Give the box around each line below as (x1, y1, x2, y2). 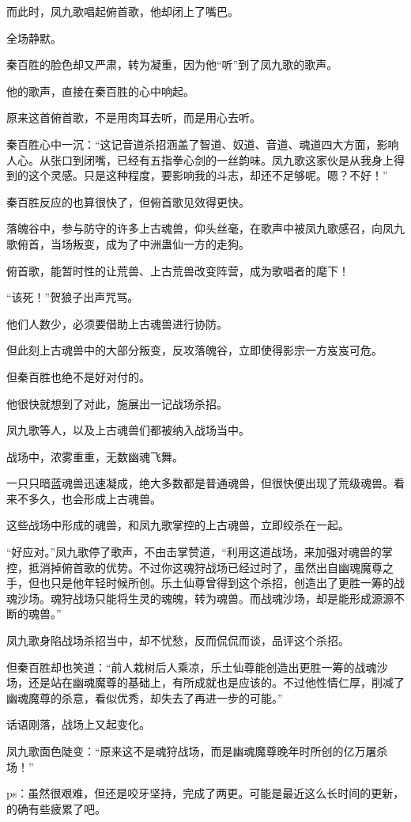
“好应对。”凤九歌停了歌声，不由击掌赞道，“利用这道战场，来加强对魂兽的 (6, 544, 382, 560)
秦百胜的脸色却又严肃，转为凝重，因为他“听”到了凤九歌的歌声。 (6, 56, 338, 73)
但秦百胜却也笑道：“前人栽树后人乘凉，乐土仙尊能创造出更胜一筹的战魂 (6, 658, 377, 675)
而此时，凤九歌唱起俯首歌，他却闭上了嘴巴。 (6, 3, 239, 19)
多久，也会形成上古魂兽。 (28, 490, 161, 506)
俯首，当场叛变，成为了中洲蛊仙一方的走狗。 (17, 235, 250, 252)
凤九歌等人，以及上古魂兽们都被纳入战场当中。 (6, 422, 250, 438)
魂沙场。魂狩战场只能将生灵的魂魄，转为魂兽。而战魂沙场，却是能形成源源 (6, 589, 394, 606)
